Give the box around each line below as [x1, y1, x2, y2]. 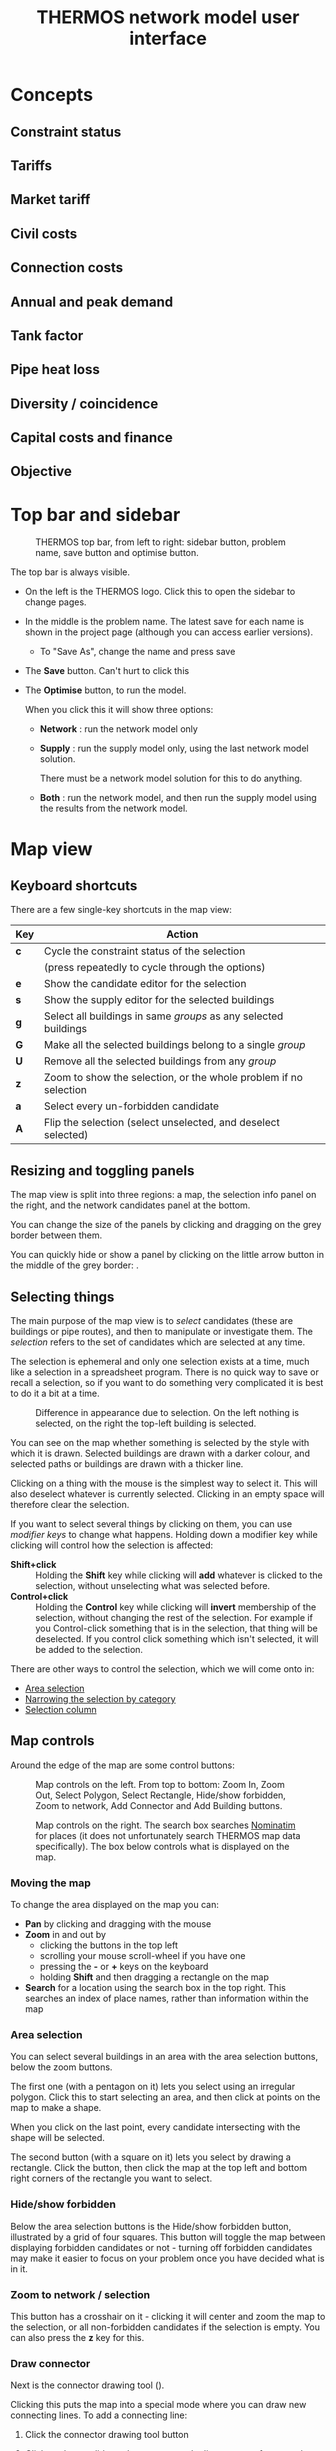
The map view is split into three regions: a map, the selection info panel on [10, 1189, 317, 1201]
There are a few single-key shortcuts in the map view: [10, 904, 233, 916]
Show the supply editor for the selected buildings [43, 993, 275, 1007]
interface [129, 27, 207, 50]
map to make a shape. [10, 2102, 102, 2114]
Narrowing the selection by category [24, 1693, 177, 1705]
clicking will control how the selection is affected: [10, 1539, 214, 1551]
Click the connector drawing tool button [24, 2429, 189, 2441]
